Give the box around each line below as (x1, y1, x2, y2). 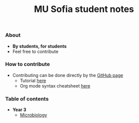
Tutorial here (19, 77, 46, 83)
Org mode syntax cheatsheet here (19, 82, 90, 88)
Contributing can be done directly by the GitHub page (12, 72, 123, 78)
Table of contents (5, 95, 49, 102)
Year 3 (12, 106, 26, 113)
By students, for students (12, 43, 67, 49)
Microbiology (19, 112, 47, 118)
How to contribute (5, 61, 50, 68)
